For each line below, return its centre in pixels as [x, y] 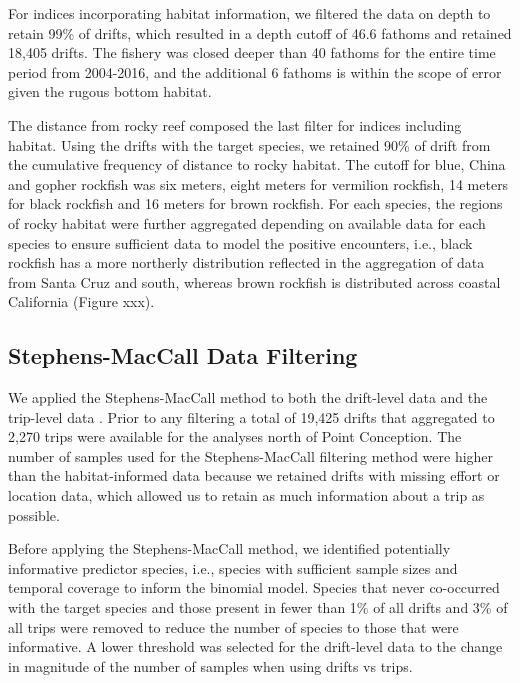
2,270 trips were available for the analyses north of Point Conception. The [235, 436]
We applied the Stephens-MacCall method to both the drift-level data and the [248, 397]
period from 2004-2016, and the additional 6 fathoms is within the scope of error [255, 71]
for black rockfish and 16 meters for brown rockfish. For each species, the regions [255, 203]
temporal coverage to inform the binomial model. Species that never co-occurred [254, 587]
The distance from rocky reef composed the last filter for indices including [235, 124]
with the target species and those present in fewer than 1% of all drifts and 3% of [258, 607]
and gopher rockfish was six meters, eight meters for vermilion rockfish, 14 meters [258, 183]
